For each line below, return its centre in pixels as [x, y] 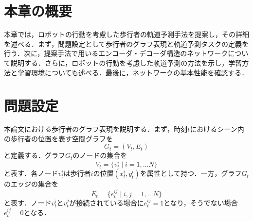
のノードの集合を [100, 155]
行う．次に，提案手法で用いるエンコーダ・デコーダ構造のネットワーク [116, 53]
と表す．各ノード [31, 173]
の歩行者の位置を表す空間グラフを [58, 138]
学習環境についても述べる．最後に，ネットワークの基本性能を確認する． [133, 72]
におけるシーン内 [217, 129]
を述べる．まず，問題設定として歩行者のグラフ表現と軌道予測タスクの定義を [126, 43]
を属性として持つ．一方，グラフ [191, 173]
